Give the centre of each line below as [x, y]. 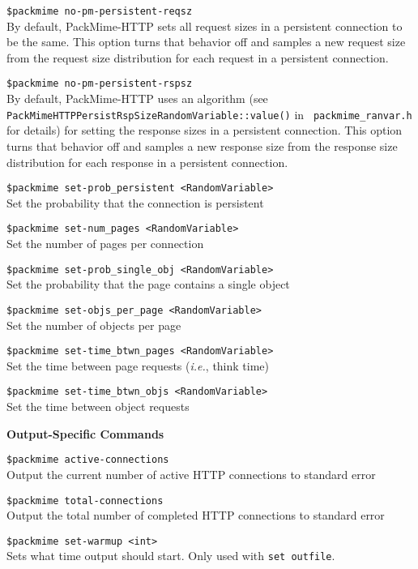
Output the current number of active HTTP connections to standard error [191, 474]
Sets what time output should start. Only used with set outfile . [171, 556]
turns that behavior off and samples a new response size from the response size [202, 146]
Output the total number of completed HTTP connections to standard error [196, 515]
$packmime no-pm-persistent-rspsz [100, 84]
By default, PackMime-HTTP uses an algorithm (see [137, 98]
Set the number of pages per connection [105, 244]
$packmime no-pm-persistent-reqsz [100, 11]
